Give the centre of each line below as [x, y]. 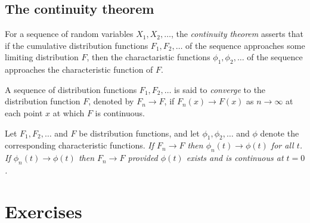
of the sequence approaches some [245, 45]
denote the [280, 133]
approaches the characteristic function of [79, 69]
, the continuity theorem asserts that [237, 34]
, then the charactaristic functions [148, 57]
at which [69, 112]
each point [24, 112]
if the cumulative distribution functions [77, 45]
